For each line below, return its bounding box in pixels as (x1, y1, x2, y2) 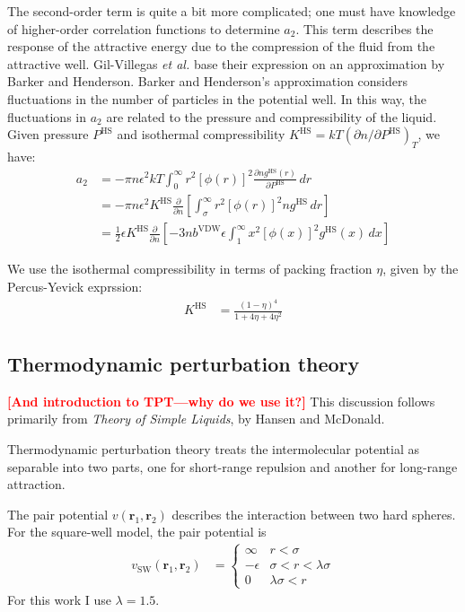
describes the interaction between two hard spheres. (171, 504, 456, 523)
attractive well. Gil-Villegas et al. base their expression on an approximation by (7, 54, 445, 73)
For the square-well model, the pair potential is (7, 522, 267, 541)
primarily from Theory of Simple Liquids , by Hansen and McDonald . (7, 409, 385, 428)
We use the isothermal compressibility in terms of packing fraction (7, 259, 373, 278)
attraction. (7, 475, 66, 494)
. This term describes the (295, 19, 434, 38)
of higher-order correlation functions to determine (7, 19, 280, 38)
